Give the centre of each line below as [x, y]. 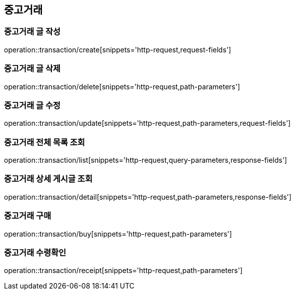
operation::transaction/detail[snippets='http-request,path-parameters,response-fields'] [148, 197]
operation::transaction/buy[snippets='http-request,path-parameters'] [118, 234]
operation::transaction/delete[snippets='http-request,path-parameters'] [122, 86]
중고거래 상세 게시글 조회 [48, 179]
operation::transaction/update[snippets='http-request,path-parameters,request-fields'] [147, 123]
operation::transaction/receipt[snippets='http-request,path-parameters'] [123, 271]
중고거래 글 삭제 [32, 69]
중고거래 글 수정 [32, 105]
